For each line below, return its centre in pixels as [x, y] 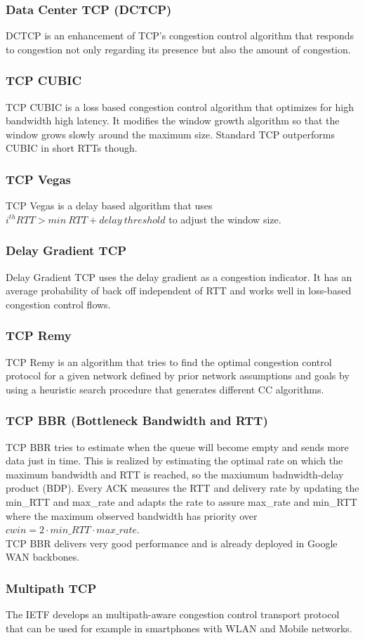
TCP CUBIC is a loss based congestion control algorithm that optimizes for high [180, 106]
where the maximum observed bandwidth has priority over [132, 515]
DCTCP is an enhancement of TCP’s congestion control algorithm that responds [180, 35]
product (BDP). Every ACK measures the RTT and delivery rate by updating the [182, 488]
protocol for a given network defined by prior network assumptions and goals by [178, 375]
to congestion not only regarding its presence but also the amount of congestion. [178, 49]
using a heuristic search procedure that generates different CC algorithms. [165, 389]
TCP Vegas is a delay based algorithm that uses [109, 205]
